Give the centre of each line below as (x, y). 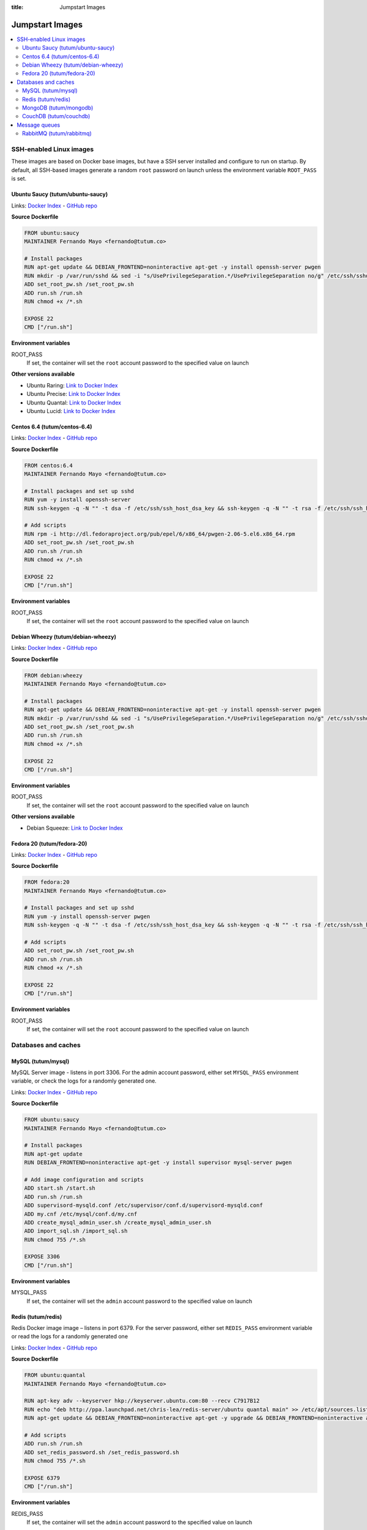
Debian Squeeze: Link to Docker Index (75, 828)
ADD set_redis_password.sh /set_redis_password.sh (102, 1452)
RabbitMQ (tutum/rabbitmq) (57, 133)
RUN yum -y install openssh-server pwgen (87, 916)
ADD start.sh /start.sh (60, 1188)
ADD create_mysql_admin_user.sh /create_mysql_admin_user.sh (118, 1222)
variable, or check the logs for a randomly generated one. (84, 1081)
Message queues (39, 125)
